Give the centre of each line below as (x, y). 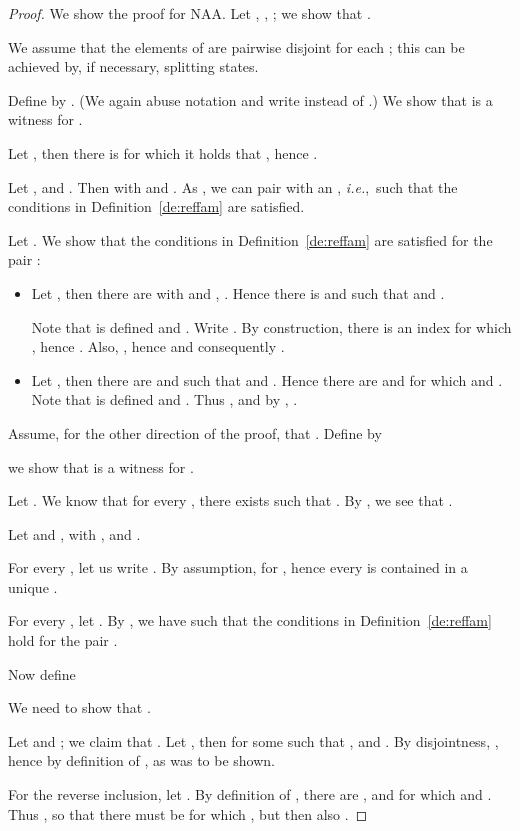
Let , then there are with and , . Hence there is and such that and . (238, 292)
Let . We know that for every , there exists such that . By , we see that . (230, 500)
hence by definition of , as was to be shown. (141, 760)
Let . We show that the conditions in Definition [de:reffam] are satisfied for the (250, 239)
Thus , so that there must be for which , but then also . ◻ (188, 813)
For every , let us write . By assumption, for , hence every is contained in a (238, 567)
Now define (42, 673)
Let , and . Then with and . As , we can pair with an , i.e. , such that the (233, 186)
